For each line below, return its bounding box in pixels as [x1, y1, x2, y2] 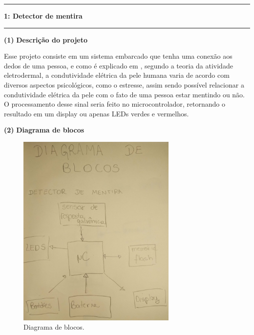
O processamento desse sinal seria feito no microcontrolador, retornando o [4, 99, 225, 109]
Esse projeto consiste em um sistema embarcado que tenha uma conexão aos [4, 51, 233, 61]
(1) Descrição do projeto [4, 34, 88, 45]
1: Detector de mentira [4, 11, 83, 21]
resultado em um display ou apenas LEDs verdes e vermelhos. [4, 108, 189, 118]
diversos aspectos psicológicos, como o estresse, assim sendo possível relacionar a [4, 79, 244, 89]
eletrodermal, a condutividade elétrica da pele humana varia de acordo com [4, 70, 230, 80]
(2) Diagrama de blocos [4, 125, 85, 135]
